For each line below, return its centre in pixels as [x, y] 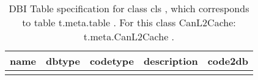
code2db [228, 61]
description [171, 61]
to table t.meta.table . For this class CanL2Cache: [129, 22]
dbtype [63, 61]
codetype [112, 61]
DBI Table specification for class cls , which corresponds [129, 8]
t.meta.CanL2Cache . [129, 36]
